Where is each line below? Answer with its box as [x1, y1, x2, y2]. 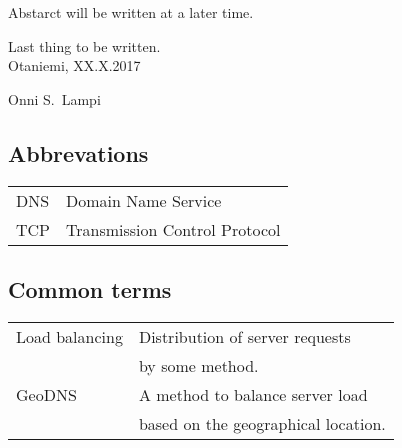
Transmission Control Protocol [66, 217, 281, 241]
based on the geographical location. [138, 411, 386, 435]
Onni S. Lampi [8, 88, 101, 109]
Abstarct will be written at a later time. [8, 2, 254, 22]
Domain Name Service [66, 188, 222, 212]
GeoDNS [16, 382, 77, 406]
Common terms [8, 273, 172, 304]
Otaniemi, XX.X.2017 [8, 55, 141, 76]
